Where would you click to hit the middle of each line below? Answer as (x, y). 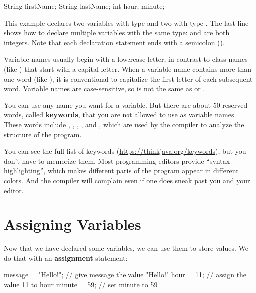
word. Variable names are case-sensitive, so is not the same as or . (105, 88)
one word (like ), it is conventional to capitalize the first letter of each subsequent (128, 78)
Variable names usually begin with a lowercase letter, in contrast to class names (126, 59)
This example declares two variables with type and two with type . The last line (126, 23)
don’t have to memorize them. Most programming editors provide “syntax (117, 160)
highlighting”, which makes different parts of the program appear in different (121, 170)
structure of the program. (43, 134)
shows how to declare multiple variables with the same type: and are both (117, 33)
